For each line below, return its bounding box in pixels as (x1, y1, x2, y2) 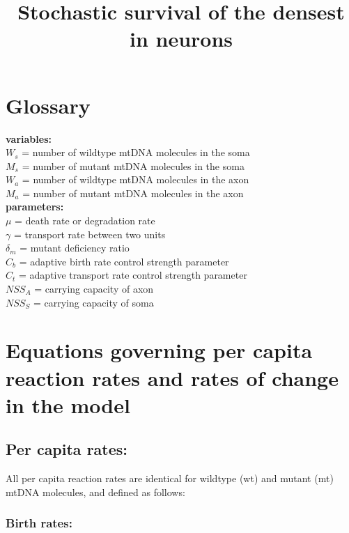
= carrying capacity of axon (34, 281, 154, 296)
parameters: (6, 199, 64, 214)
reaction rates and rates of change (6, 363, 339, 392)
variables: (6, 131, 52, 146)
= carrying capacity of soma (33, 295, 154, 309)
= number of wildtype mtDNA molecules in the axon (22, 172, 249, 187)
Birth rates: (6, 514, 72, 532)
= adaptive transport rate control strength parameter (19, 268, 247, 282)
